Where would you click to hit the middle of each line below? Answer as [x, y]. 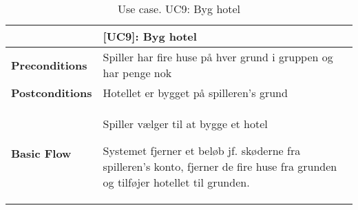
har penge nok [137, 73]
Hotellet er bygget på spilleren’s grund [195, 93]
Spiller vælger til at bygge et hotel [185, 124]
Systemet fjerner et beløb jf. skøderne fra [202, 150]
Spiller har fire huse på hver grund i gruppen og [218, 57]
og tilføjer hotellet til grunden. [176, 182]
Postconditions [52, 93]
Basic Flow [41, 153]
